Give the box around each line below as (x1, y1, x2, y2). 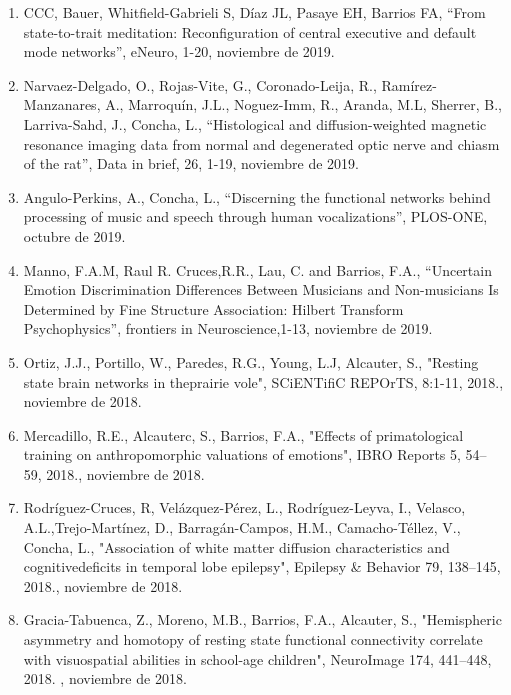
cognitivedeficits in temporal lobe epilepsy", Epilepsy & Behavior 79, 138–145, (23, 556, 501, 577)
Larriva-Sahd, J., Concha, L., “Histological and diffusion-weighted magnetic (23, 113, 487, 134)
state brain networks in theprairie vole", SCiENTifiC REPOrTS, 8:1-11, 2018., (23, 371, 504, 392)
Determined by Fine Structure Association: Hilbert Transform (23, 298, 404, 319)
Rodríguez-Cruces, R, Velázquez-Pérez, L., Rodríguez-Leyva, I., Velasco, (23, 497, 466, 518)
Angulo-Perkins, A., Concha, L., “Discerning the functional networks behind (23, 186, 491, 207)
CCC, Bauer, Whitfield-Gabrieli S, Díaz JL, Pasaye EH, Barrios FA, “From (23, 2, 486, 22)
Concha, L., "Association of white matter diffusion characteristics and (23, 536, 450, 557)
